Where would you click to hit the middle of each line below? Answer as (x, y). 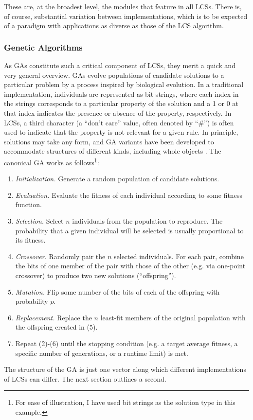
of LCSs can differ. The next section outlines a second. (85, 378)
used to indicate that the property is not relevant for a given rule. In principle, (121, 132)
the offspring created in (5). (56, 327)
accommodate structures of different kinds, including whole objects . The (113, 151)
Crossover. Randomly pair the (60, 256)
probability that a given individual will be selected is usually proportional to (129, 230)
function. (28, 204)
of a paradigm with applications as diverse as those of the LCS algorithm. (114, 26)
